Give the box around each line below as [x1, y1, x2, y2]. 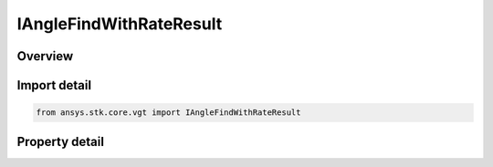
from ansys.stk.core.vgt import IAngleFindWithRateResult [36, 108, 301, 118]
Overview [16, 48, 74, 64]
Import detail [16, 78, 91, 93]
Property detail [16, 133, 105, 150]
